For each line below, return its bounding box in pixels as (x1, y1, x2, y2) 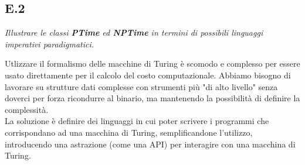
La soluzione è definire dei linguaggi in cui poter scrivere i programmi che (5, 115, 269, 127)
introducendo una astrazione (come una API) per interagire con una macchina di (5, 137, 296, 150)
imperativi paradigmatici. (5, 37, 94, 50)
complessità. (5, 103, 49, 115)
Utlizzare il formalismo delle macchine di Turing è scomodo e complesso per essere (5, 57, 300, 70)
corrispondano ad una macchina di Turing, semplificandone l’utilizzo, (5, 126, 253, 138)
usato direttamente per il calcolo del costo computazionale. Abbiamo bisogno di (5, 68, 291, 81)
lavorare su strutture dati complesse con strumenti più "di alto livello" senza (5, 80, 278, 92)
